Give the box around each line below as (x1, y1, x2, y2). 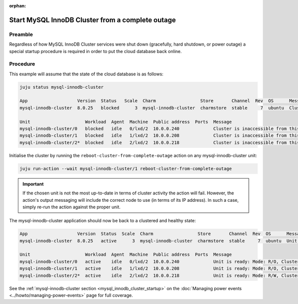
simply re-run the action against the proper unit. (22, 204, 121, 210)
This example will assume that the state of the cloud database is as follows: (9, 71, 164, 77)
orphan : (9, 3, 26, 8)
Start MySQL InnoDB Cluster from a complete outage (9, 15, 176, 24)
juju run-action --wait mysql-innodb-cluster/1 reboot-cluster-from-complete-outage (19, 166, 232, 171)
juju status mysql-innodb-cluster (19, 84, 104, 90)
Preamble (9, 31, 33, 38)
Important (22, 181, 44, 187)
